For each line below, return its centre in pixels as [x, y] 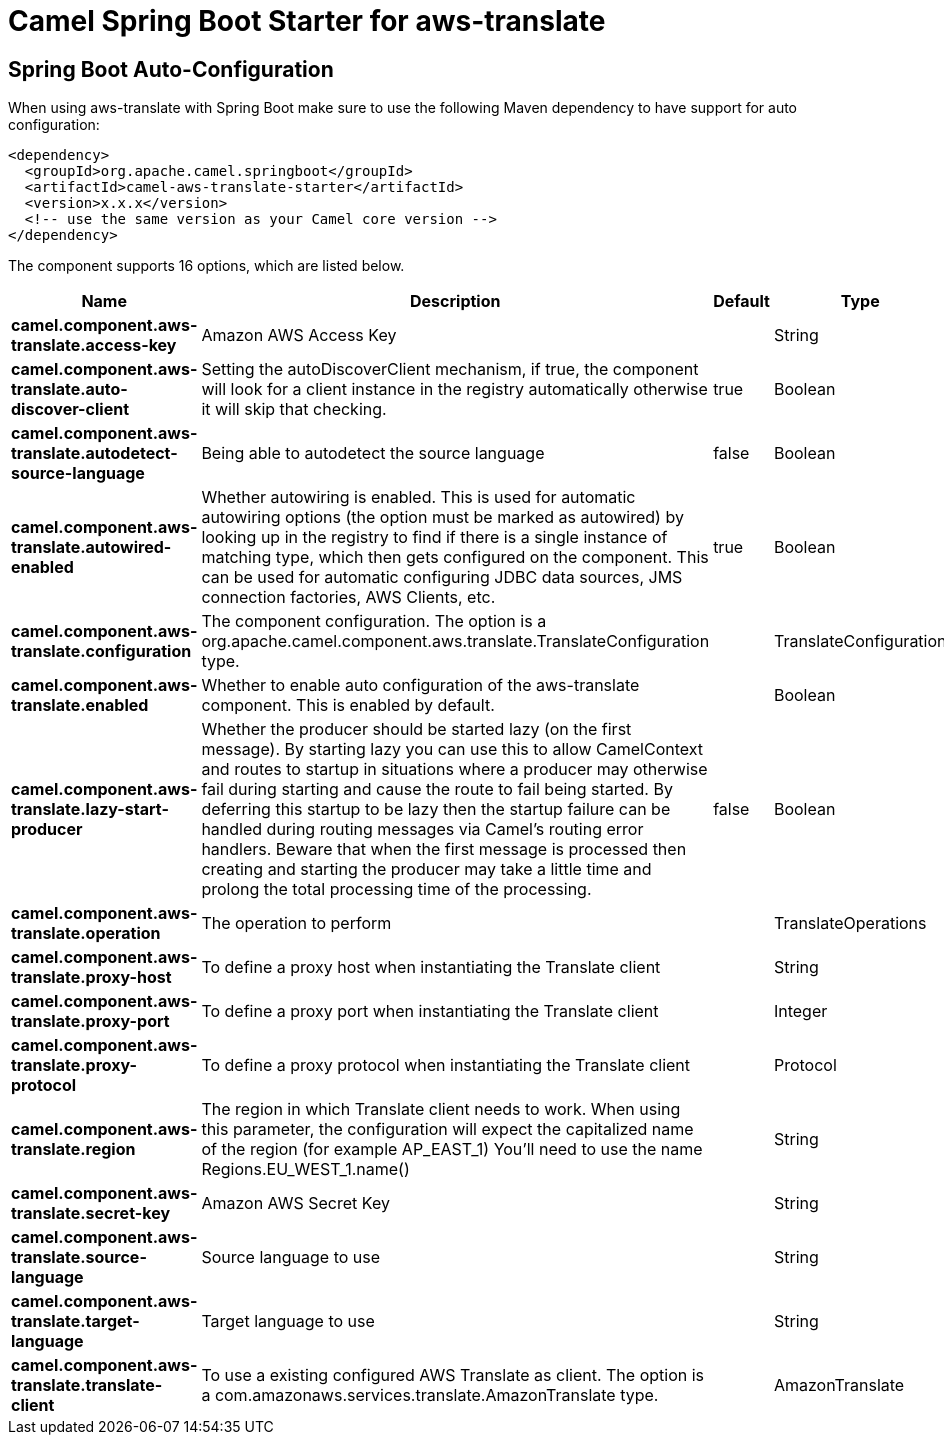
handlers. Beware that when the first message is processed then [444, 849]
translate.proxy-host [91, 977]
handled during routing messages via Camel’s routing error [422, 829]
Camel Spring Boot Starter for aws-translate [307, 21]
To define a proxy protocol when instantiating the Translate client [446, 1065]
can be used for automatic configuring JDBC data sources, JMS [442, 577]
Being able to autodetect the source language [373, 453]
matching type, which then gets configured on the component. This [455, 557]
